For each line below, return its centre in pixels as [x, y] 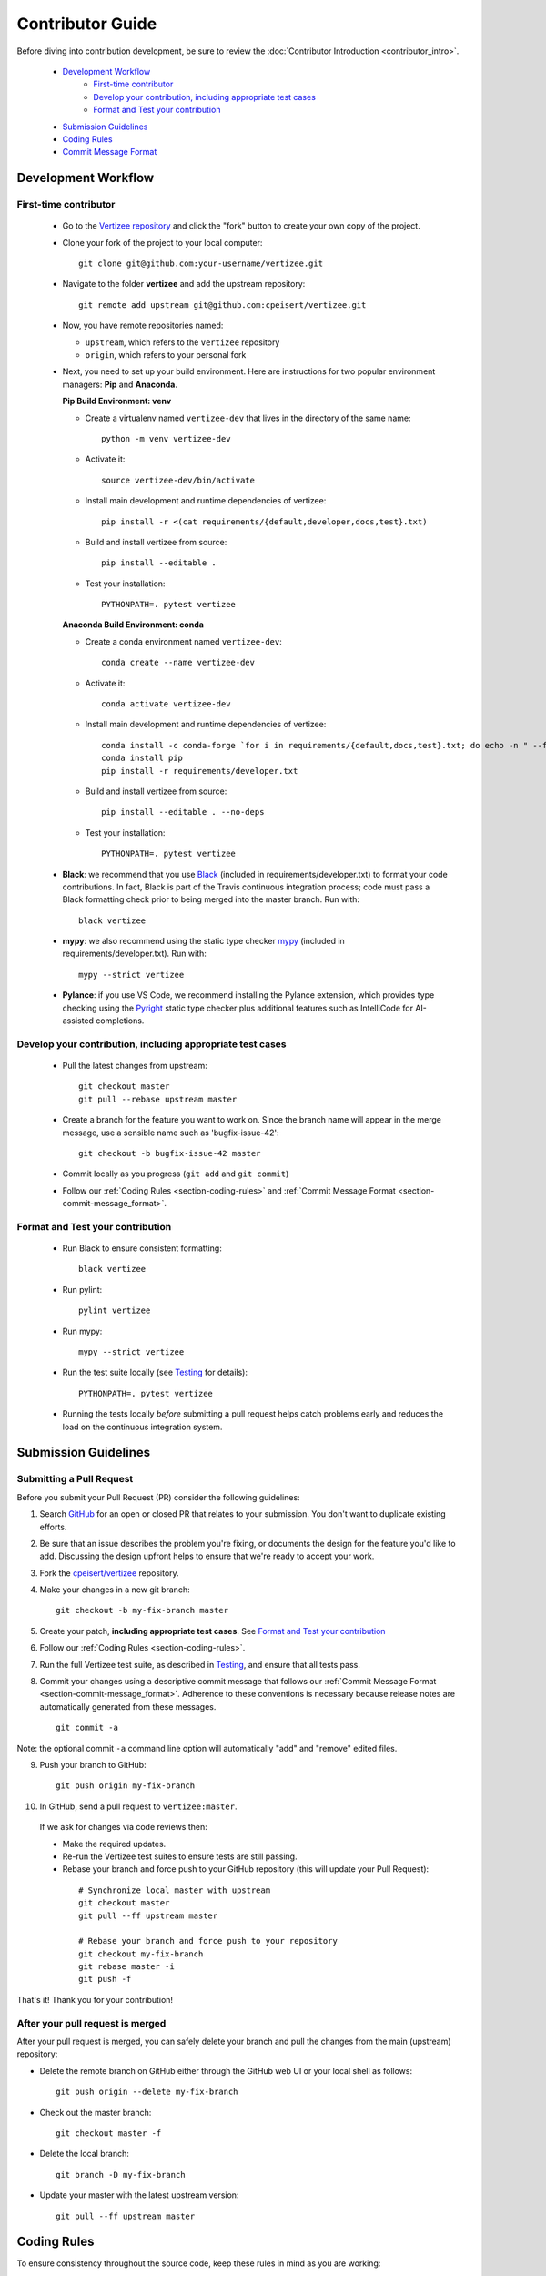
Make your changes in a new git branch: [115, 1590]
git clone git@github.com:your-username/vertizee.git [201, 264]
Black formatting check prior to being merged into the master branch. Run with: [211, 899]
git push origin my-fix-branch [126, 1786]
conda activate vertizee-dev [166, 704]
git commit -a [87, 1728]
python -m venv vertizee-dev [166, 438]
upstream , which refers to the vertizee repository [182, 342]
